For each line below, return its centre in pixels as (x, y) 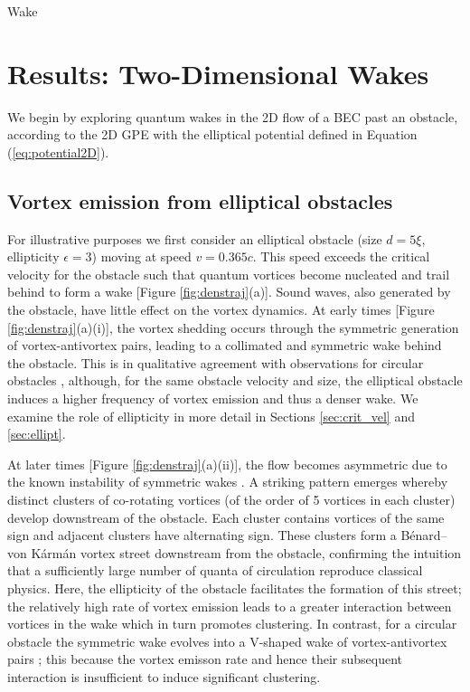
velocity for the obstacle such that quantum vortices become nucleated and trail (229, 274)
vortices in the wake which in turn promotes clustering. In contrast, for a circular (232, 624)
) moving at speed (141, 256)
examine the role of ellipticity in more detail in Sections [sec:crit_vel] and (211, 416)
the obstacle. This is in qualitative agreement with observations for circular (216, 362)
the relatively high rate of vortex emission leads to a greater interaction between (230, 606)
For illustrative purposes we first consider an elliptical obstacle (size (195, 238)
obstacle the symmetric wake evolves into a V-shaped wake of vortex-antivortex (227, 641)
